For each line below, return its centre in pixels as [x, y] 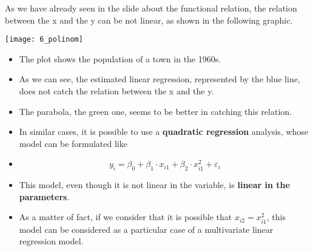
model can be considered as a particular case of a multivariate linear [146, 229]
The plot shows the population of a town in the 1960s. [120, 58]
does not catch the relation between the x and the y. [116, 91]
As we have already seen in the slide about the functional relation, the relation [151, 8]
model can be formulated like [73, 143]
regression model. [51, 241]
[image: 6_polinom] [44, 40]
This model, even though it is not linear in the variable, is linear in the [154, 185]
